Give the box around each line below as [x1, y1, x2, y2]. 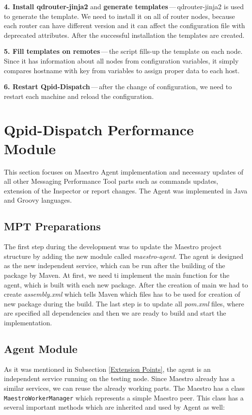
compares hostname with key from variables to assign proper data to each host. [4, 65, 240, 75]
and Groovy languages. [4, 195, 72, 205]
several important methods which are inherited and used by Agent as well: [4, 402, 225, 412]
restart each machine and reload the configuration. [4, 91, 154, 101]
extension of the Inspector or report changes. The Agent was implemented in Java [4, 185, 248, 195]
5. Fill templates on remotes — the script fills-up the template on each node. [4, 46, 243, 56]
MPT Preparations [4, 219, 101, 234]
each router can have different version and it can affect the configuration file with [4, 20, 245, 31]
